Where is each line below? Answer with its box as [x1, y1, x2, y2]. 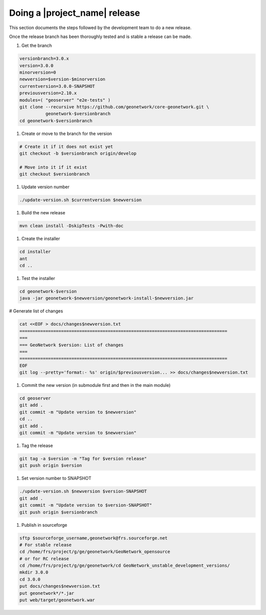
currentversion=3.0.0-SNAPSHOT [19, 83, 96, 89]
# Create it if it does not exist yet [19, 143, 113, 149]
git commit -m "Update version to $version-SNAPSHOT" [19, 503, 152, 508]
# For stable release [19, 542, 72, 547]
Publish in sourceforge [21, 522, 67, 528]
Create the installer [21, 236, 60, 241]
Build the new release [21, 210, 66, 216]
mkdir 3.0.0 [19, 570, 49, 575]
